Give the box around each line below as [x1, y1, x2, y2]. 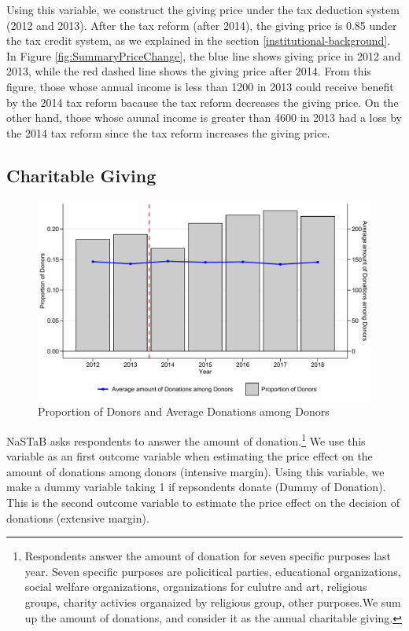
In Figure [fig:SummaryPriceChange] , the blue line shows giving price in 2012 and [6, 47, 401, 64]
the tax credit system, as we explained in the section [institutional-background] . [6, 32, 391, 49]
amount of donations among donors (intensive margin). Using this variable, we [6, 463, 385, 479]
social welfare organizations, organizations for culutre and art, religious [24, 578, 367, 595]
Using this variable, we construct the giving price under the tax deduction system [6, 2, 400, 17]
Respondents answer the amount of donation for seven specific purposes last [24, 548, 392, 564]
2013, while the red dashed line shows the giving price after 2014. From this [6, 63, 371, 79]
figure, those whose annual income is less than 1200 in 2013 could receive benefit [6, 78, 394, 94]
